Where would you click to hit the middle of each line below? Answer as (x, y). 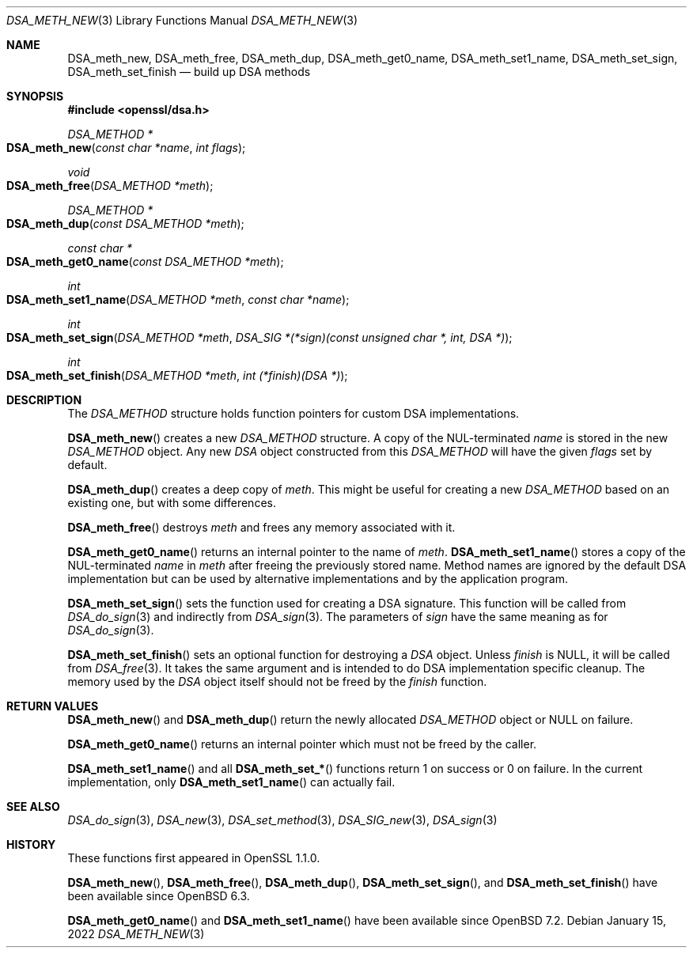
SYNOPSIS (35, 96)
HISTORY (31, 844)
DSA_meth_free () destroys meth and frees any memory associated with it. (261, 527)
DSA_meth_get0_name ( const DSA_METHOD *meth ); (145, 261)
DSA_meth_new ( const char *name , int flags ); (126, 148)
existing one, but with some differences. (172, 503)
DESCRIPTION (44, 400)
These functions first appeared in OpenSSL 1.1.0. (194, 858)
